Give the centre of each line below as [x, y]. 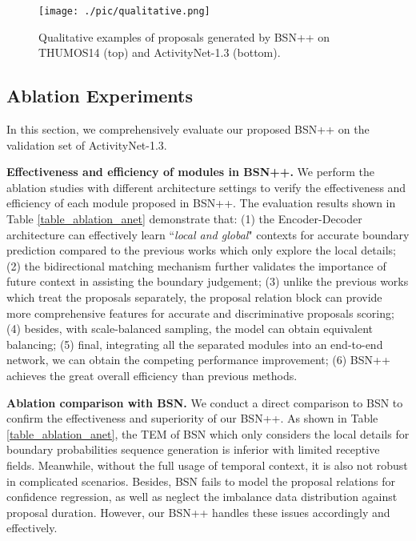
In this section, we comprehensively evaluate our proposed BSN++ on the [188, 129]
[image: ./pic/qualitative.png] [124, 11]
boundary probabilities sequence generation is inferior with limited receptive [193, 449]
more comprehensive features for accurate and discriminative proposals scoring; [200, 313]
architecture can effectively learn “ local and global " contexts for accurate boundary [208, 234]
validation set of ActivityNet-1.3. [87, 144]
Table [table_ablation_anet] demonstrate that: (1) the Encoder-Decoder [184, 219]
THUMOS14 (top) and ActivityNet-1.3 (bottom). [160, 52]
